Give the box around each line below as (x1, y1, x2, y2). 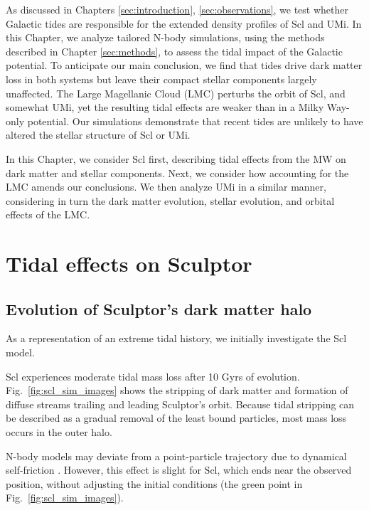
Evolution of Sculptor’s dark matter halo (6, 297, 312, 319)
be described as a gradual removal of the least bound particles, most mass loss (6, 410, 347, 425)
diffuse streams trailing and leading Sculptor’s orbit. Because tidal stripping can (6, 396, 355, 411)
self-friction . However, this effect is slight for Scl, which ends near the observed (6, 462, 352, 477)
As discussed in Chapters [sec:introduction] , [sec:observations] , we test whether (6, 2, 348, 16)
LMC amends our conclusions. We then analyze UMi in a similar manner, (6, 179, 326, 194)
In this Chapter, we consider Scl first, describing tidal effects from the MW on (6, 151, 346, 166)
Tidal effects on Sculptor (6, 249, 252, 278)
